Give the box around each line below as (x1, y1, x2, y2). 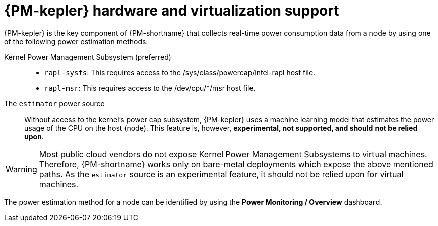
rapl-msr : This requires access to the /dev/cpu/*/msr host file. (44, 83, 256, 92)
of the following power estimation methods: (4, 37, 148, 46)
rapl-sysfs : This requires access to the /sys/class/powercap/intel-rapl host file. (44, 68, 316, 77)
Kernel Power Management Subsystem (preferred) (4, 52, 171, 61)
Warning (6, 164, 37, 174)
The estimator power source (4, 99, 105, 108)
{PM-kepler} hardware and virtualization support (4, 2, 339, 19)
